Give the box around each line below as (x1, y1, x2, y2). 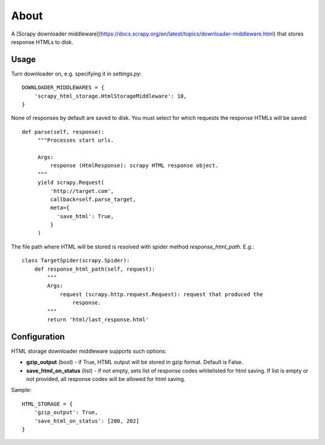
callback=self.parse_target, (50, 196, 137, 203)
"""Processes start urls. (37, 137, 114, 144)
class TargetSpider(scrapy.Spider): (22, 257, 130, 264)
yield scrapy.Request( (37, 179, 105, 186)
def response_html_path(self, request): (34, 265, 156, 273)
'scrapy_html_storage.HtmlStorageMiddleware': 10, (34, 92, 187, 99)
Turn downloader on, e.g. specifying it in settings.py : (11, 70, 142, 77)
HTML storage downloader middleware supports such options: (11, 347, 167, 355)
